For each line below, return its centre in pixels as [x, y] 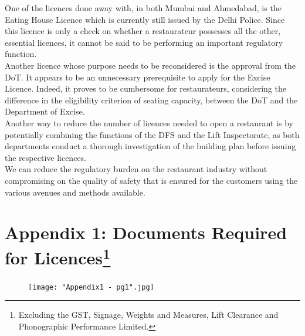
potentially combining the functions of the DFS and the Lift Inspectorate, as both [152, 134]
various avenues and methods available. [75, 192]
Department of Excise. [45, 111]
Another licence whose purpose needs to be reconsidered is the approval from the [150, 65]
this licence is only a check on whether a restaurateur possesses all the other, [143, 31]
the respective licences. [45, 157]
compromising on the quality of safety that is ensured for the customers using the [151, 180]
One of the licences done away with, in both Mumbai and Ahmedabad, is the [143, 8]
